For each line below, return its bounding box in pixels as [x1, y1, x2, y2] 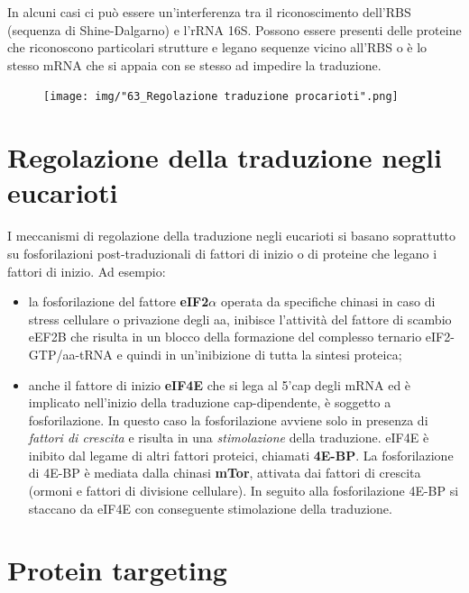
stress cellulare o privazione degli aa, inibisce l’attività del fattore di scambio [28, 309, 452, 328]
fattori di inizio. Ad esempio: [7, 261, 166, 280]
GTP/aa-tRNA [28, 344, 113, 363]
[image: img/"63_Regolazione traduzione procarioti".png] [43, 90, 399, 104]
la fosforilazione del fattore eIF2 [28, 292, 209, 311]
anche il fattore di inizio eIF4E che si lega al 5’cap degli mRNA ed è [28, 375, 411, 394]
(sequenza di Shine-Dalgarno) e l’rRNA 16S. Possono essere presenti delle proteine [7, 20, 462, 39]
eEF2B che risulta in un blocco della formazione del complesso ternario [28, 327, 422, 346]
